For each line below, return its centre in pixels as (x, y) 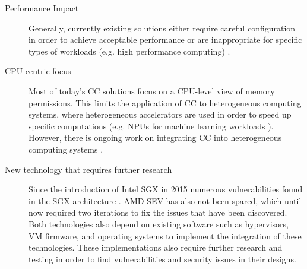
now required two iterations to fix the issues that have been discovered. (158, 212)
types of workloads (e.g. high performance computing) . (129, 51)
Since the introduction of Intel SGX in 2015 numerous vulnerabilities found (166, 189)
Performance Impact (42, 8)
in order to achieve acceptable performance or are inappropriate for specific (165, 39)
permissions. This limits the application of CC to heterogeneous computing (165, 102)
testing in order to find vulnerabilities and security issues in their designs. (162, 259)
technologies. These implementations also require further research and (156, 247)
